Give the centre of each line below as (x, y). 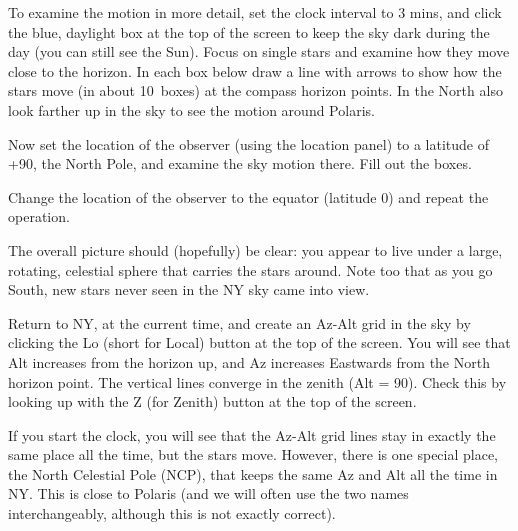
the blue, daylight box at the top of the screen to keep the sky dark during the (249, 31)
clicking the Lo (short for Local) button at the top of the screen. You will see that (259, 342)
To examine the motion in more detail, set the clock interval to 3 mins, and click (255, 12)
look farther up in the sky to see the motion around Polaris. (191, 109)
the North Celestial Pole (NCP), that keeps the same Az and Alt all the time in (253, 473)
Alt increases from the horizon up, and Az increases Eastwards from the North (249, 361)
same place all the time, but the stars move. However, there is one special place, (253, 454)
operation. (39, 216)
